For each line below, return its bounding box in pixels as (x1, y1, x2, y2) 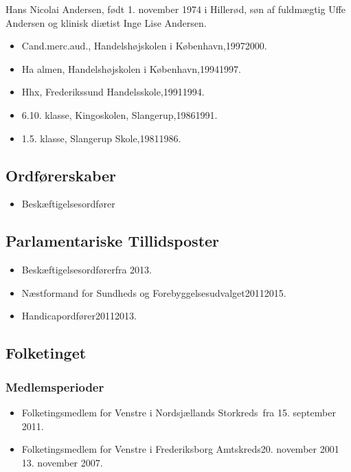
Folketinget (5, 342, 87, 363)
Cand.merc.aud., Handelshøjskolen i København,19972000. (21, 38, 267, 53)
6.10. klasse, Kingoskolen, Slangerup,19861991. (21, 107, 218, 122)
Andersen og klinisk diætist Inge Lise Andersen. (5, 15, 207, 30)
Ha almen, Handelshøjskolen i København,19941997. (21, 61, 241, 76)
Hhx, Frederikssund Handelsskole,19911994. (21, 85, 205, 99)
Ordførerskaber (5, 164, 117, 186)
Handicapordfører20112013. (21, 308, 137, 323)
